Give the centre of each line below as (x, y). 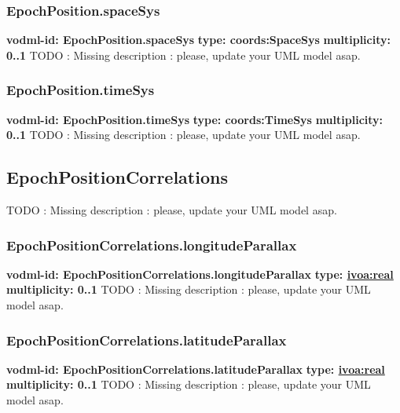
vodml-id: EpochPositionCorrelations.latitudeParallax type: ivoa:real (196, 369)
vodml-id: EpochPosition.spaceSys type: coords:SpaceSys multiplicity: (198, 40)
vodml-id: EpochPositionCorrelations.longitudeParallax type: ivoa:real (200, 274)
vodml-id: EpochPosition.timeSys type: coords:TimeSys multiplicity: (195, 119)
